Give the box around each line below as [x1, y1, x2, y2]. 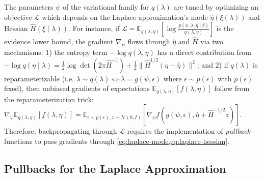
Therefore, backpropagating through [4, 126, 117, 136]
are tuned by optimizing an [173, 2, 259, 12]
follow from [214, 83, 250, 94]
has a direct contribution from [157, 47, 251, 57]
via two [200, 36, 224, 47]
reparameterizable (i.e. [4, 73, 74, 83]
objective [4, 11, 32, 22]
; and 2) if [197, 59, 228, 70]
